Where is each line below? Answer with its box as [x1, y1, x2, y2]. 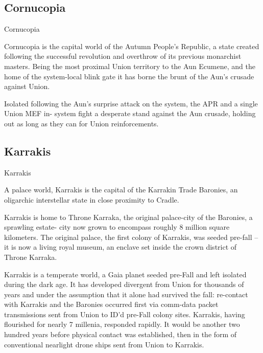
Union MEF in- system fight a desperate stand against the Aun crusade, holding [4, 108, 256, 119]
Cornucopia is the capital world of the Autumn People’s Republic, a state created [4, 40, 259, 51]
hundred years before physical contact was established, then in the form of [4, 329, 237, 340]
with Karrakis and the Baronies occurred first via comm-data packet [4, 299, 219, 310]
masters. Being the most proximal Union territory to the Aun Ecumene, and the [4, 60, 255, 71]
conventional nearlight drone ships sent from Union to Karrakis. [4, 339, 204, 349]
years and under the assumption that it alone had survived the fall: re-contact [4, 289, 248, 299]
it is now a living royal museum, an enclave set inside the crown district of [4, 241, 237, 252]
